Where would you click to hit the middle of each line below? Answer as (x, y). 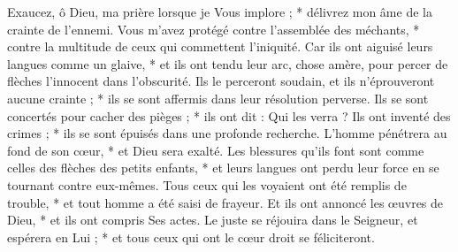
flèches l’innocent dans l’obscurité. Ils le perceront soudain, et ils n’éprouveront (221, 81)
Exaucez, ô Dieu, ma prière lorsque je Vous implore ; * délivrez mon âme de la (220, 11)
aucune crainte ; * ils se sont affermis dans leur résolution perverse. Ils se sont (218, 98)
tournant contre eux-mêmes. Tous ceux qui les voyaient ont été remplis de (207, 184)
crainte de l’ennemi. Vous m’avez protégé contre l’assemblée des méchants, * (214, 29)
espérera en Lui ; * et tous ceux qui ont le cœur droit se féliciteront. (191, 237)
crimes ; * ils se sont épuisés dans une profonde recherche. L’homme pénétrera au (227, 133)
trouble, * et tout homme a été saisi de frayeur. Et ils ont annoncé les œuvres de (225, 202)
